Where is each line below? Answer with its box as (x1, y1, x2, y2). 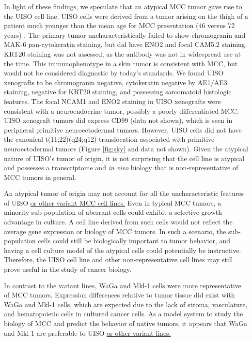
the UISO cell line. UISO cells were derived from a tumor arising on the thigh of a (4, 11, 248, 21)
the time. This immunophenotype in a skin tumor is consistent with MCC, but (4, 58, 238, 68)
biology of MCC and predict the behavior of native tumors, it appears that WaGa (4, 318, 248, 328)
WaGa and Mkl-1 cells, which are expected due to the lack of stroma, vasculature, (4, 299, 248, 309)
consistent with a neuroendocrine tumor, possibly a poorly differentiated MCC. (4, 105, 239, 116)
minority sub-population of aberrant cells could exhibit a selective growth (4, 207, 222, 217)
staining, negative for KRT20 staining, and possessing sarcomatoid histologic (4, 87, 232, 97)
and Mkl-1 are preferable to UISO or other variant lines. (4, 327, 171, 338)
